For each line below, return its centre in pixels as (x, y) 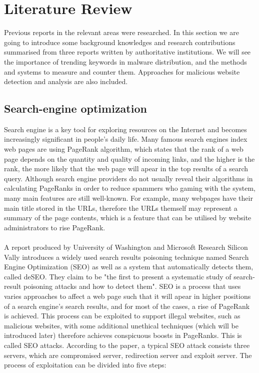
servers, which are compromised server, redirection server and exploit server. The (128, 355)
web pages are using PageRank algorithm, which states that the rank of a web (124, 149)
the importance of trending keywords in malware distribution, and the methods (125, 61)
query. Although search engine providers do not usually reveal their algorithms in (128, 178)
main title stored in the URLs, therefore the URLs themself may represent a (121, 208)
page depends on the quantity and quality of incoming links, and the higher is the (129, 158)
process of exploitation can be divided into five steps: (85, 365)
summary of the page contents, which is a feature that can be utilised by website (128, 218)
